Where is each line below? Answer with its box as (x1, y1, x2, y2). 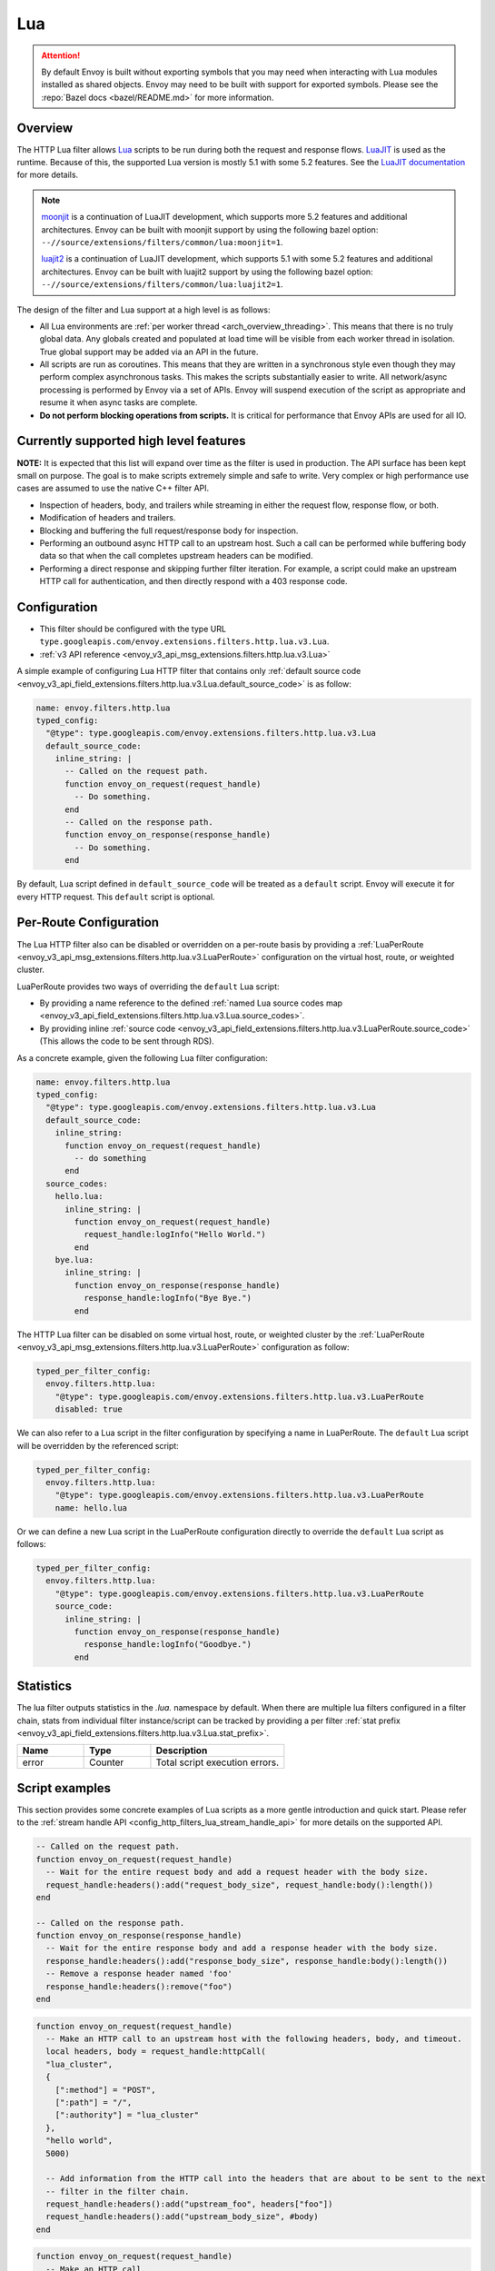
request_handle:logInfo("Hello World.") (83, 1229, 267, 1240)
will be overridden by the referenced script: (16, 1440, 179, 1451)
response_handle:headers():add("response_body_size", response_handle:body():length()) (45, 1956, 449, 1966)
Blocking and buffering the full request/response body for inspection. (39, 525, 299, 536)
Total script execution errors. (155, 1756, 280, 1769)
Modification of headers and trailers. (39, 512, 176, 523)
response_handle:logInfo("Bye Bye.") (83, 1293, 252, 1304)
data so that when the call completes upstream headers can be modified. (39, 550, 313, 561)
